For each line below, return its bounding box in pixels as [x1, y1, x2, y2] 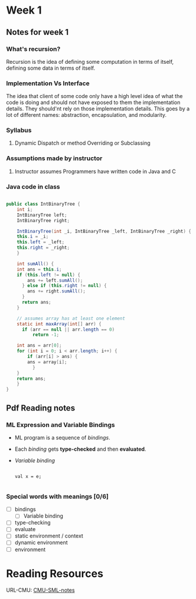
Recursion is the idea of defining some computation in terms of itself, [6, 58, 174, 65]
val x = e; [14, 473, 42, 479]
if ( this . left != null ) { [17, 272, 81, 278]
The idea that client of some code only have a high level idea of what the [6, 93, 183, 100]
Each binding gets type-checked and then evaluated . [14, 445, 146, 452]
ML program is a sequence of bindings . [14, 434, 110, 441]
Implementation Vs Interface [6, 79, 90, 87]
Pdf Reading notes [6, 403, 76, 413]
